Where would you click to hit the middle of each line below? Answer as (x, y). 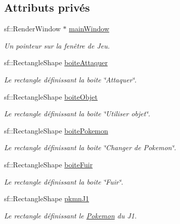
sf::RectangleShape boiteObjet (51, 96)
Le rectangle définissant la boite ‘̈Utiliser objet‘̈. (77, 114)
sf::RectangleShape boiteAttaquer (56, 62)
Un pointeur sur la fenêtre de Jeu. (57, 45)
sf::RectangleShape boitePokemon (56, 130)
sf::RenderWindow (32, 29)
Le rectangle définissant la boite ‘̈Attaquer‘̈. (71, 79)
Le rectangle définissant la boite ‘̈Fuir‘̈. (64, 181)
